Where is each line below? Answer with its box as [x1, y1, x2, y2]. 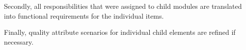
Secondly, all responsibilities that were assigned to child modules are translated [4, 1, 242, 11]
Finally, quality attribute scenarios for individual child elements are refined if [4, 27, 236, 37]
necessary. [4, 36, 34, 47]
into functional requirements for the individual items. [4, 10, 164, 21]
